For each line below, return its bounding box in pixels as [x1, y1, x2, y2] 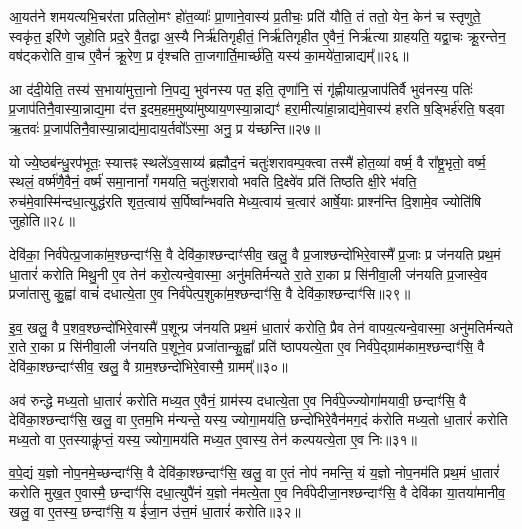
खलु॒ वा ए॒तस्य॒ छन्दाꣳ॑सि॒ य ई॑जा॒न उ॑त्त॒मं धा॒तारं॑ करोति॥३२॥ [9, 501, 301, 522]
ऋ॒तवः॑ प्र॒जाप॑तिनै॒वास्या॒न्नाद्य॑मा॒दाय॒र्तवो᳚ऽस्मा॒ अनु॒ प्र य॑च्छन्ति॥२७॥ [9, 117, 321, 138]
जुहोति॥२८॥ [9, 210, 75, 231]
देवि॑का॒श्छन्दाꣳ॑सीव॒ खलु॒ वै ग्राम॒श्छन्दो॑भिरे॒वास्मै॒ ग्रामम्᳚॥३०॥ [9, 355, 288, 376]
